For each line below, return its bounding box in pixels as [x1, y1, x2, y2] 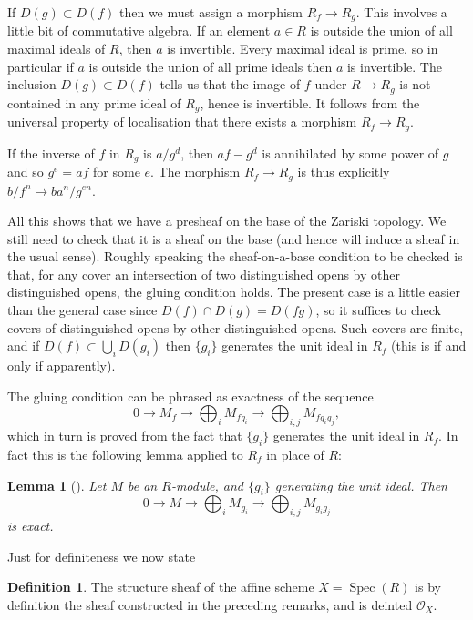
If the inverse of [7, 143, 95, 162]
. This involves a [355, 3, 447, 21]
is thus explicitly [297, 162, 390, 181]
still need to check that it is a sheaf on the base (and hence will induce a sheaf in [7, 229, 460, 248]
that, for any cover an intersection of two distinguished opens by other [7, 264, 400, 283]
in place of [266, 445, 324, 464]
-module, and [170, 475, 243, 494]
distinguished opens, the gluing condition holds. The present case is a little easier [7, 282, 460, 301]
